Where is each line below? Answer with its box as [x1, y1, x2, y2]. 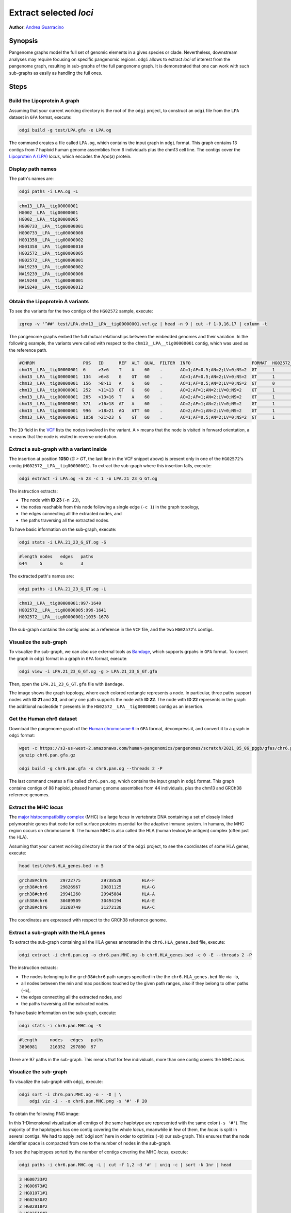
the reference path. [9, 347, 48, 353]
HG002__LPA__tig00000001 [19, 210, 79, 215]
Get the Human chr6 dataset [9, 716, 77, 722]
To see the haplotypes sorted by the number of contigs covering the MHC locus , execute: [9, 1149, 188, 1155]
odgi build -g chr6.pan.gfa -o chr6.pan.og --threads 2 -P [19, 766, 162, 771]
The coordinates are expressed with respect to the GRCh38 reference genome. [9, 917, 167, 923]
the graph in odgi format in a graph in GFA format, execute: [9, 656, 128, 661]
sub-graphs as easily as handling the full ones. [9, 70, 103, 76]
